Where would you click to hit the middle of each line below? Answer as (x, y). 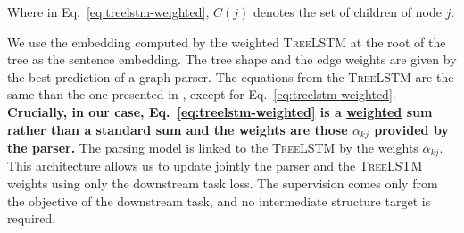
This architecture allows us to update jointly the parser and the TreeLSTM (215, 166)
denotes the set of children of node (347, 12)
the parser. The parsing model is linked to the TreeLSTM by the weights (213, 148)
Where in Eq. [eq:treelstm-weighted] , (108, 12)
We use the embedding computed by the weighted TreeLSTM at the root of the (227, 42)
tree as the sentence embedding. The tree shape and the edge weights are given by (232, 59)
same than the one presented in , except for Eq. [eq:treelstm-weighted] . (202, 94)
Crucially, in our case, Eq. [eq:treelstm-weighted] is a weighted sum (220, 111)
